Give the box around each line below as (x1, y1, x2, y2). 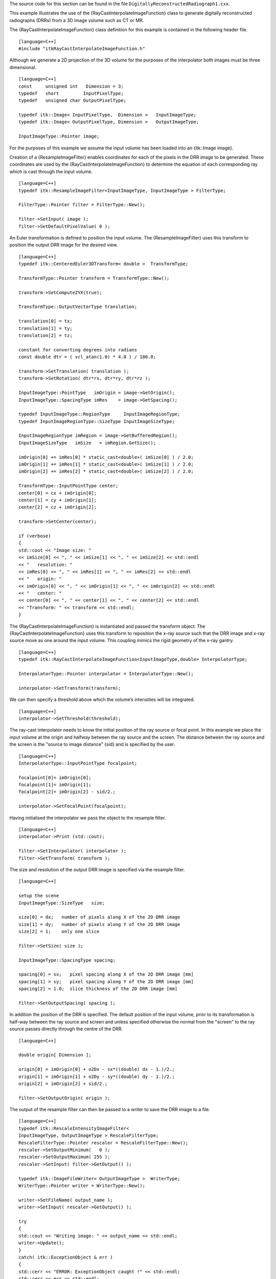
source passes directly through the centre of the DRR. (9, 1026, 123, 1032)
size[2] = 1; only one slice (18, 929, 100, 935)
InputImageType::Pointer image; (18, 134, 100, 139)
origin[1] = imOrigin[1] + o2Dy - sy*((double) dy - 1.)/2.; (18, 1073, 175, 1079)
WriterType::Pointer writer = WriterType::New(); (18, 1182, 146, 1188)
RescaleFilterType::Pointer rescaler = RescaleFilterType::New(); (18, 1140, 189, 1145)
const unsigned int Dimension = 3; (18, 83, 124, 89)
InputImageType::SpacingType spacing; (18, 957, 116, 963)
